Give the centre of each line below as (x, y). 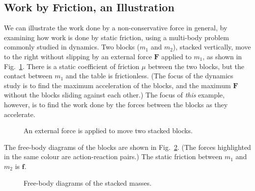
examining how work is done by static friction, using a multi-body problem (116, 37)
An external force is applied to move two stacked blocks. (108, 131)
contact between (28, 76)
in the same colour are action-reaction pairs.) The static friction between (113, 156)
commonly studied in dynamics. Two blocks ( (72, 47)
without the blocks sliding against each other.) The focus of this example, (114, 95)
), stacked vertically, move (212, 47)
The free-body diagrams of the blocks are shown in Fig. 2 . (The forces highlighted (127, 147)
